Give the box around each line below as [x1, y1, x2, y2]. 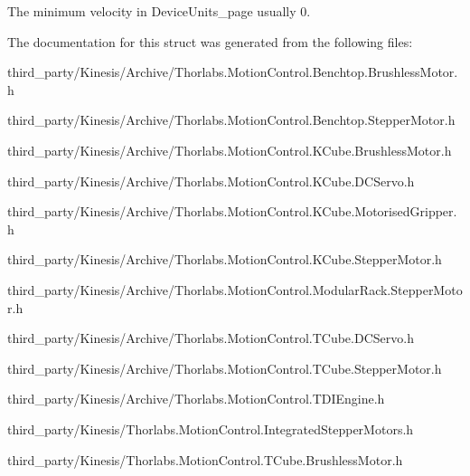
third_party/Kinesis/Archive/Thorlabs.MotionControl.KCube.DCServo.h [7, 171, 415, 190]
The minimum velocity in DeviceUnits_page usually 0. [7, 2, 311, 20]
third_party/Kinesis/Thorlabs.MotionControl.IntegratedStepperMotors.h [7, 419, 414, 438]
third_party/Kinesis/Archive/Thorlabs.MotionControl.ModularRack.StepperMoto [7, 280, 463, 299]
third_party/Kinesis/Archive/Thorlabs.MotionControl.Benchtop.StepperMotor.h [7, 110, 456, 129]
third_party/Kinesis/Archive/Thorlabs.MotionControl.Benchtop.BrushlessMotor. [7, 62, 458, 81]
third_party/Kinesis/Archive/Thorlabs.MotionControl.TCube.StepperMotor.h [7, 358, 442, 377]
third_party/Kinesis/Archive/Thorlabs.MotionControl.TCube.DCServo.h [7, 328, 414, 347]
